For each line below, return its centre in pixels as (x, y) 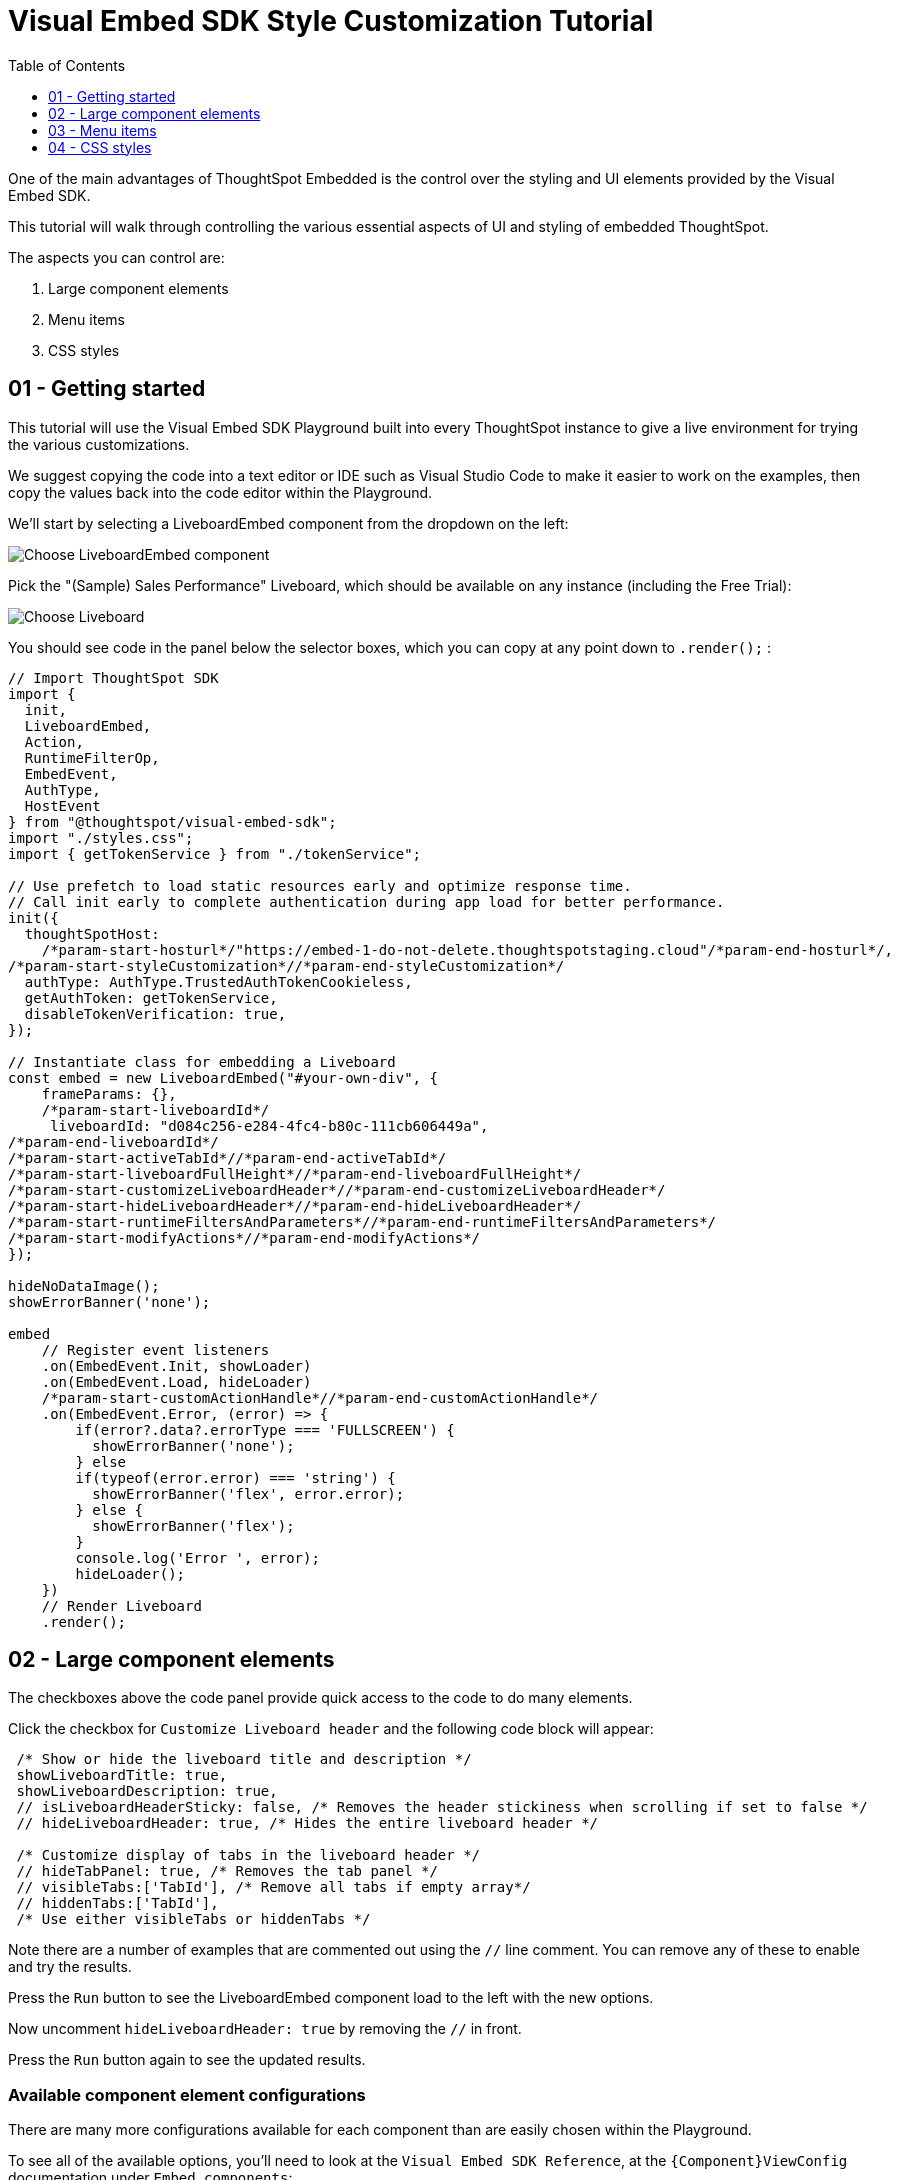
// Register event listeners (155, 1349)
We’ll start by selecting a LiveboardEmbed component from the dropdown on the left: (288, 523)
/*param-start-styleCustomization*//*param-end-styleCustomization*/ (286, 965)
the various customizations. (99, 444)
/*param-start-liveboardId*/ (155, 1109)
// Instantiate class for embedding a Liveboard (202, 1061)
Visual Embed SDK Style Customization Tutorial (331, 21)
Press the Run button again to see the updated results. (187, 2060)
